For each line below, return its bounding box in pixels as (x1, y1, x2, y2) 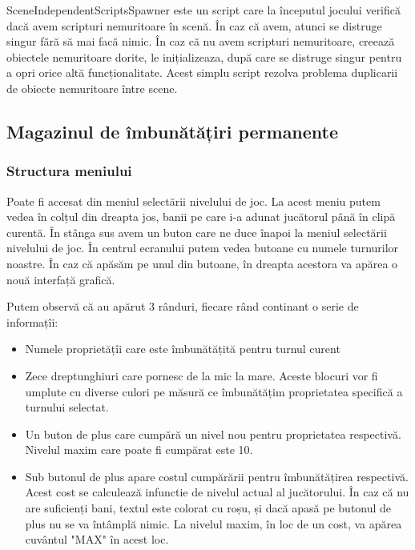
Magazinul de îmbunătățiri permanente (6, 118, 339, 143)
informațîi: (6, 313, 58, 330)
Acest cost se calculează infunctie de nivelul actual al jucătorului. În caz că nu (25, 484, 409, 500)
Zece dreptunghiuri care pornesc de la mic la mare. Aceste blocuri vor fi (25, 367, 378, 383)
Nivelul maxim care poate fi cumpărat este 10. (25, 441, 253, 458)
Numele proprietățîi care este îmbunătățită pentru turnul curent (25, 340, 340, 357)
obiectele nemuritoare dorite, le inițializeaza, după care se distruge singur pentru (6, 48, 402, 65)
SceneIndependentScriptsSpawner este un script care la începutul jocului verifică (6, 2, 401, 18)
